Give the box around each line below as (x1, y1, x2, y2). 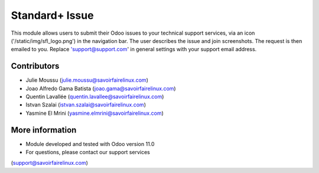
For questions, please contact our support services (25, 149, 150, 156)
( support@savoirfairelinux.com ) (11, 159, 89, 167)
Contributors (11, 61, 60, 71)
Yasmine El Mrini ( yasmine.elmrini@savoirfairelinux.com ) (25, 109, 164, 117)
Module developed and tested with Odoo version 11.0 (25, 140, 155, 147)
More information (11, 125, 77, 135)
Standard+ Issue (11, 9, 94, 22)
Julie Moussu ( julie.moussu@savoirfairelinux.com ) (25, 76, 149, 84)
